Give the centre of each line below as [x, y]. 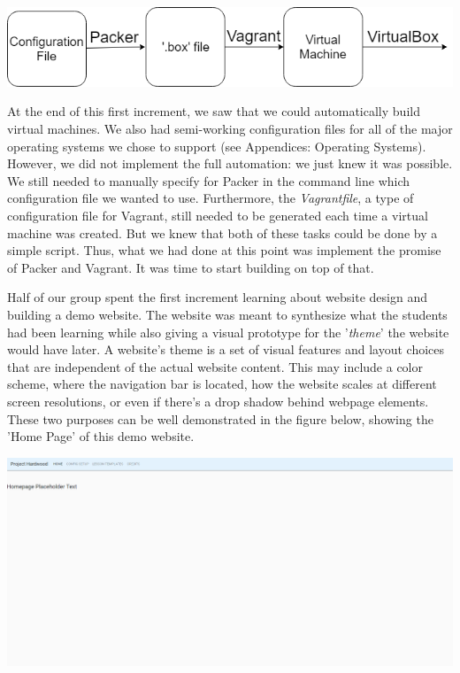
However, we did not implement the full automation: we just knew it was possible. [230, 163]
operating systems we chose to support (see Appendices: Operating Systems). [217, 146]
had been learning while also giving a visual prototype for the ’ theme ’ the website [228, 332]
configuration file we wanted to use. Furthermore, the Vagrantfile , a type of [211, 198]
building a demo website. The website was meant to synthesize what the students [227, 314]
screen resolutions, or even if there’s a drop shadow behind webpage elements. [218, 401]
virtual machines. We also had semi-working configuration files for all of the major [230, 128]
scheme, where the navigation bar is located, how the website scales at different [222, 384]
